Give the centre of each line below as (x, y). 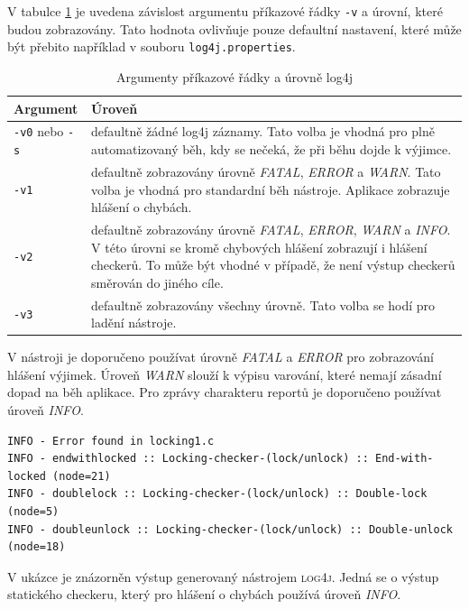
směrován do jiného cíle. (157, 282)
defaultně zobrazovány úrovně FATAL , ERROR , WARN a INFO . (271, 229)
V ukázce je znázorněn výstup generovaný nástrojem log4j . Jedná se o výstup (223, 576)
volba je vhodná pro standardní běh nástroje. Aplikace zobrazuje (271, 189)
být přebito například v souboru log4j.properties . (152, 46)
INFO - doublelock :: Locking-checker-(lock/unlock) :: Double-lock (217, 494)
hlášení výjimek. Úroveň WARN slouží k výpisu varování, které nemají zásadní (225, 374)
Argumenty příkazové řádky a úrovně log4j (234, 76)
